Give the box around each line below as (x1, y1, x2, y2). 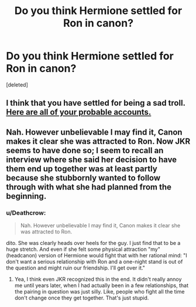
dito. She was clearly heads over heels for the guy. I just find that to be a (6, 240, 181, 247)
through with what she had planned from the (6, 182, 171, 192)
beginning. (6, 191, 47, 201)
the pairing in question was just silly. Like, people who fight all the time (14, 288, 185, 295)
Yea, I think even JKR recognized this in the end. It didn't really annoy (14, 276, 182, 283)
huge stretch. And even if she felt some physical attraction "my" (6, 246, 161, 253)
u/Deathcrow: (6, 209, 46, 217)
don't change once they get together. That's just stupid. (14, 294, 149, 302)
